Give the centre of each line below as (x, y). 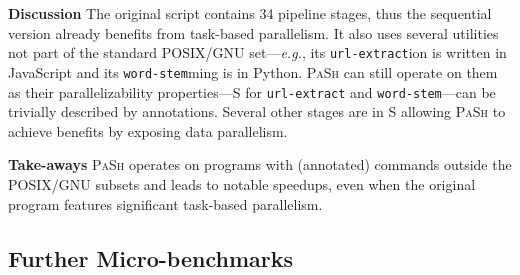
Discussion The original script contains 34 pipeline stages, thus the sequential (250, 13)
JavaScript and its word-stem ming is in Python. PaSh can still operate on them (253, 71)
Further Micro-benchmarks (151, 257)
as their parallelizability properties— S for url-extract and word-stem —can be (252, 91)
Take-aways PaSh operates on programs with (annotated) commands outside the (260, 164)
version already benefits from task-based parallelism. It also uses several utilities (253, 32)
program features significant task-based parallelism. (165, 203)
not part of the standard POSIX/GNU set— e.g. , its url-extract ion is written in (257, 52)
